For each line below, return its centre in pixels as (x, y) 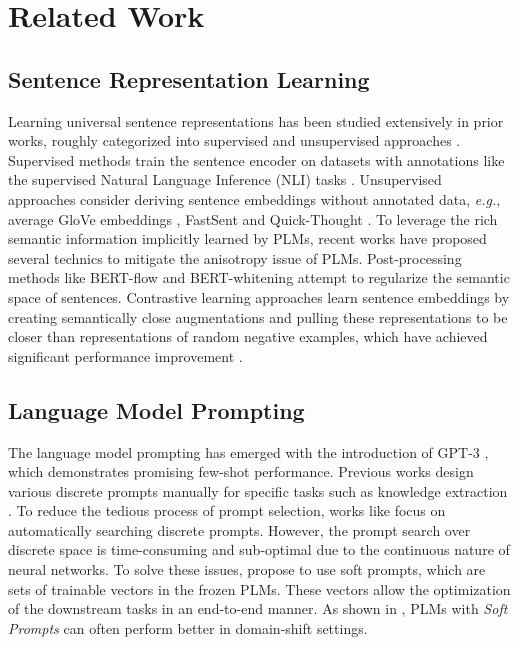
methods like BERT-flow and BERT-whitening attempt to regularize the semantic (259, 277)
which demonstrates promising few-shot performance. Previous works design (241, 471)
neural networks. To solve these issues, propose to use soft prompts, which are (247, 569)
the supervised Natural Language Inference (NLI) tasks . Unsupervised (225, 179)
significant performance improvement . (125, 355)
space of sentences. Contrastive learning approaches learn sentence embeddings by (259, 296)
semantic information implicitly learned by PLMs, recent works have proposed (247, 238)
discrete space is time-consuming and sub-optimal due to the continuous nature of (259, 549)
